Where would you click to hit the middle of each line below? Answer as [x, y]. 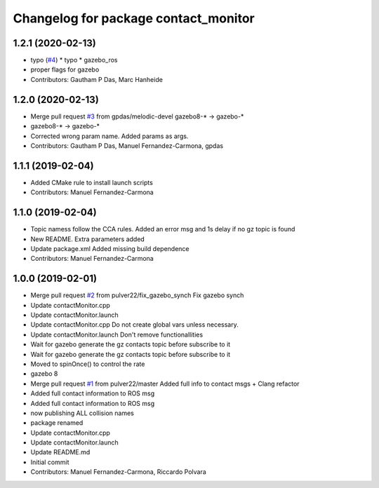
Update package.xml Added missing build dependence [110, 248]
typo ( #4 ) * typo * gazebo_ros [74, 60]
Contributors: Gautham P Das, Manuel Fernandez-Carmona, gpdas [127, 145]
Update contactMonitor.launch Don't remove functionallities [117, 334]
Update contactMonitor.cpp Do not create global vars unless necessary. [134, 325]
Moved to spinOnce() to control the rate [88, 364]
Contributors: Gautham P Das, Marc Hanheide [97, 79]
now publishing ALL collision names [82, 413]
